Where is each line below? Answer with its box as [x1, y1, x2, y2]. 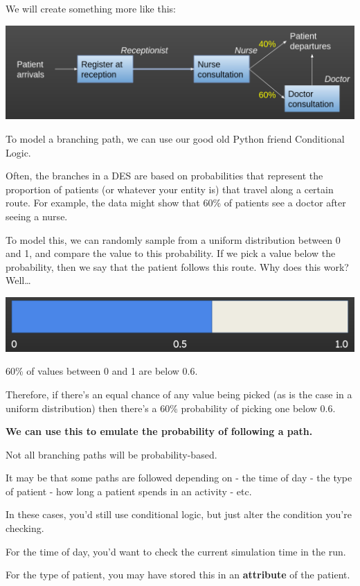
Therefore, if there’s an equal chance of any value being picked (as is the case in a [6, 387, 352, 401]
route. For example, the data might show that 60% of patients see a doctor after [6, 195, 346, 210]
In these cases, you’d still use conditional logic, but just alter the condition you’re [6, 507, 352, 522]
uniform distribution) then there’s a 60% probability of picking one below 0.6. [6, 400, 336, 415]
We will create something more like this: [6, 1, 176, 15]
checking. [6, 521, 44, 535]
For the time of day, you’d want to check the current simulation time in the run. [6, 544, 346, 558]
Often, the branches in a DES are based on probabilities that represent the [6, 168, 323, 183]
